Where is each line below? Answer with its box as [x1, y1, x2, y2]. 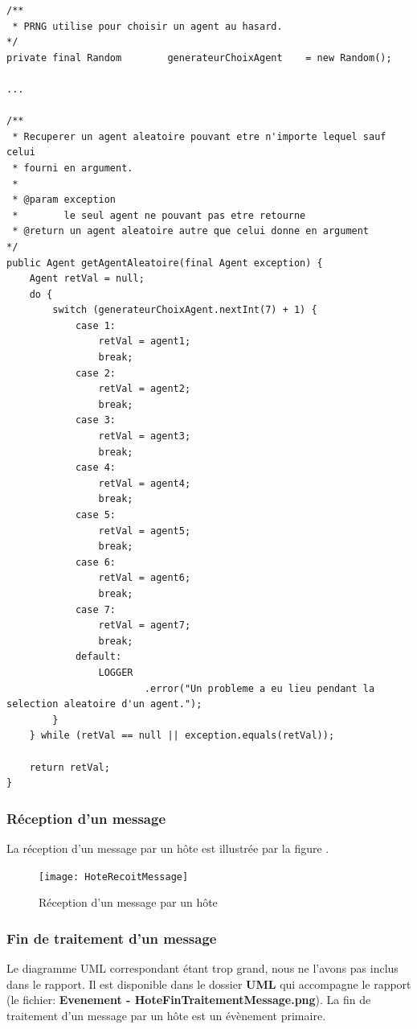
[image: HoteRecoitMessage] [39, 871, 189, 883]
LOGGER [98, 666, 133, 678]
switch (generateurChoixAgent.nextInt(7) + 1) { [52, 304, 317, 316]
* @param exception [12, 194, 117, 206]
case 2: [75, 367, 117, 379]
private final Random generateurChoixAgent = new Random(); [6, 51, 392, 64]
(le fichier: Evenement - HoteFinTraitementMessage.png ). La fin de [6, 991, 371, 1008]
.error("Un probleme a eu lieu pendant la [144, 682, 375, 694]
